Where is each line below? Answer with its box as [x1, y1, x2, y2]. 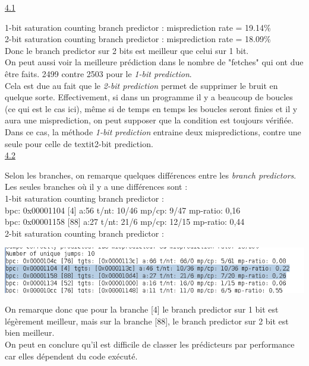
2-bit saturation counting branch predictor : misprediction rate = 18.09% [5, 33, 271, 45]
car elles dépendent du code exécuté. [5, 349, 138, 362]
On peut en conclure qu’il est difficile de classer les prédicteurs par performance [5, 338, 295, 350]
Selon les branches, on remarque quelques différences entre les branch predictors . [5, 168, 297, 181]
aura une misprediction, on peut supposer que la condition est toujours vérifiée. [5, 114, 294, 126]
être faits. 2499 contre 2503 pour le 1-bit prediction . [5, 67, 192, 79]
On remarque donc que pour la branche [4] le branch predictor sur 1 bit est [5, 303, 279, 316]
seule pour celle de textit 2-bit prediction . [5, 137, 153, 149]
